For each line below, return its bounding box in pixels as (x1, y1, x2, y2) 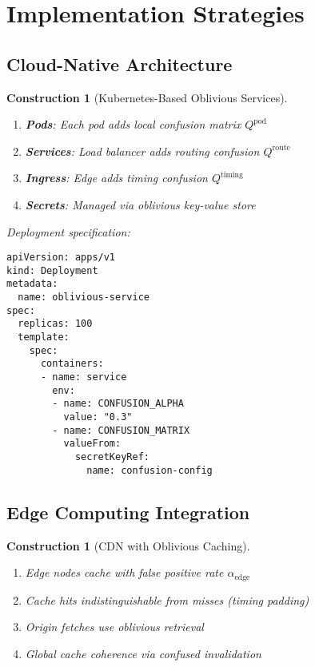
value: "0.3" (63, 411, 133, 423)
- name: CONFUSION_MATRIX (52, 424, 190, 436)
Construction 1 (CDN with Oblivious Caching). (6, 537, 250, 554)
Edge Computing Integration (6, 499, 250, 524)
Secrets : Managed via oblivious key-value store (25, 196, 256, 212)
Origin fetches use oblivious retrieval (25, 618, 204, 635)
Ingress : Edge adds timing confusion (25, 169, 208, 186)
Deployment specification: (6, 223, 130, 240)
